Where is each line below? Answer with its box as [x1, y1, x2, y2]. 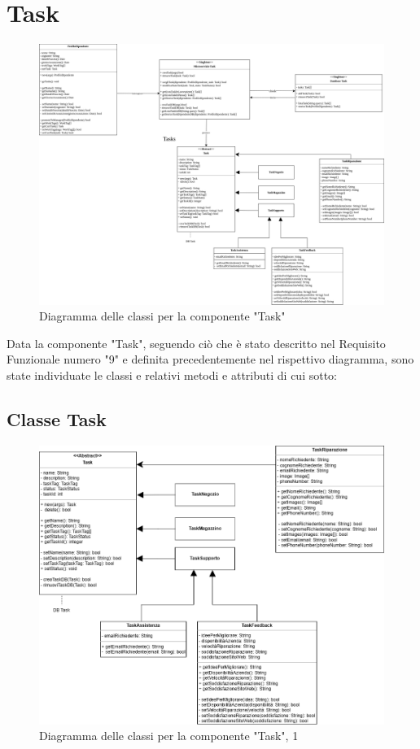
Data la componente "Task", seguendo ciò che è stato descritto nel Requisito [7, 334, 386, 351]
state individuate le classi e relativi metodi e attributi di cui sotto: [7, 366, 337, 383]
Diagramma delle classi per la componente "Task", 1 [39, 727, 299, 744]
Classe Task [7, 406, 107, 431]
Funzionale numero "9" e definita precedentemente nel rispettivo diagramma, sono [7, 351, 414, 368]
